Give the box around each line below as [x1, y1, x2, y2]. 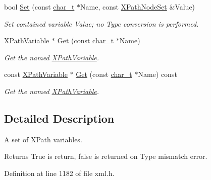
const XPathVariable [4, 69, 68, 79]
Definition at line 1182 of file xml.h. [4, 167, 115, 178]
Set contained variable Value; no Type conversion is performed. [4, 18, 199, 29]
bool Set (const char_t [4, 2, 75, 12]
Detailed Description [4, 110, 115, 126]
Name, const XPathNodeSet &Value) [80, 2, 195, 12]
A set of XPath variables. [4, 134, 82, 144]
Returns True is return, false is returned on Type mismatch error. [4, 151, 207, 161]
